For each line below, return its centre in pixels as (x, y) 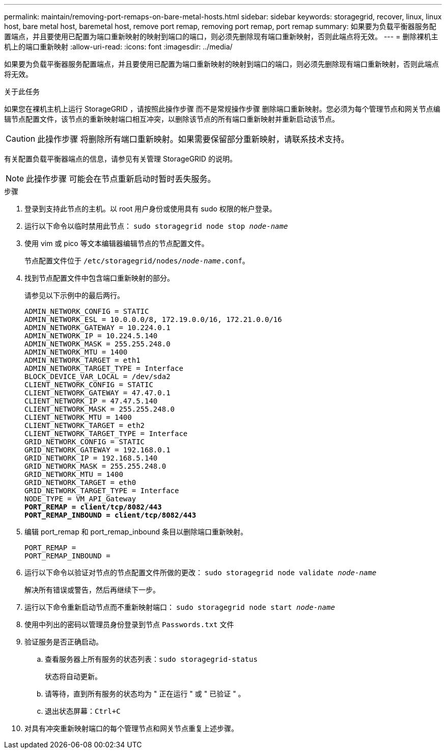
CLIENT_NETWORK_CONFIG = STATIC (89, 385)
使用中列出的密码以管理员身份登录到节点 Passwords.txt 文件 (129, 624)
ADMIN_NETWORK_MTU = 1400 (76, 352)
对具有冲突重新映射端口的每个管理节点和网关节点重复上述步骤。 (131, 728)
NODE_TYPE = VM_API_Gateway (80, 499)
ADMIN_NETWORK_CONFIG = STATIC (87, 311)
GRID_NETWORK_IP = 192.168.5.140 (91, 458)
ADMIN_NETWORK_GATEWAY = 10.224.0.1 (97, 328)
